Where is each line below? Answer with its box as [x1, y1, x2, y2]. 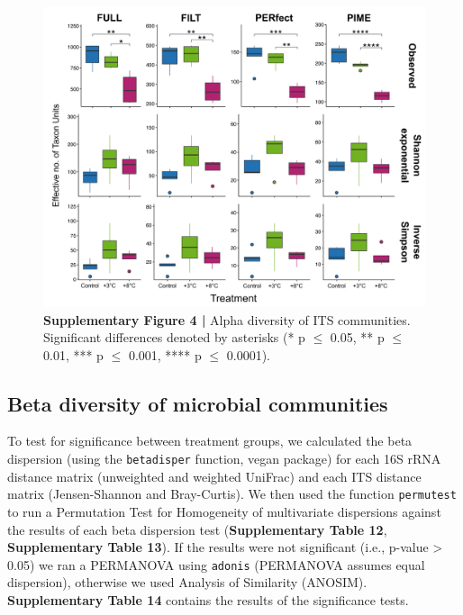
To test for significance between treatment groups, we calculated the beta [7, 431, 413, 450]
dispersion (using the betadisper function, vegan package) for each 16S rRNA [7, 449, 441, 468]
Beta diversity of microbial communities [7, 389, 388, 417]
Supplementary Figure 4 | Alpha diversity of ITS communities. [43, 310, 411, 329]
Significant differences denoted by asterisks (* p [43, 328, 305, 347]
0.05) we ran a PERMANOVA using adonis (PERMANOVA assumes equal [7, 555, 425, 574]
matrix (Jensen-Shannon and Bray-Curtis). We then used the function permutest [7, 484, 457, 503]
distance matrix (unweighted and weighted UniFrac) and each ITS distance [7, 466, 422, 485]
